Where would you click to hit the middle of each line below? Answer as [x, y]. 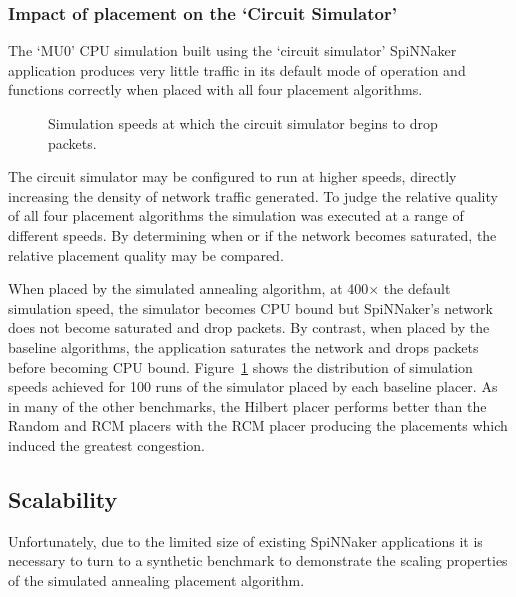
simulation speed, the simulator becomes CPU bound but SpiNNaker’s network [250, 307]
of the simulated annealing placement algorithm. [156, 579]
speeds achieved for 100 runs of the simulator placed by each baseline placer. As [253, 386]
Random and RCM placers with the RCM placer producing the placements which [258, 425]
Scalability [63, 498]
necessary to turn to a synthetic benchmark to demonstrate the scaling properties [258, 560]
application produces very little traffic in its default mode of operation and [237, 69]
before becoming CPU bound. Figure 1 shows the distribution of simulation [240, 366]
